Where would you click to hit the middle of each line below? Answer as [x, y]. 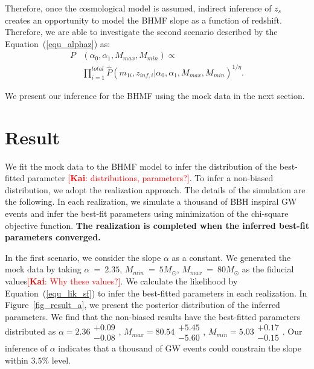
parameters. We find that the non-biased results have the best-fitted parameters [153, 316]
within [17, 360]
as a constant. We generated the [231, 257]
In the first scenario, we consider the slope [83, 257]
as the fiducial [268, 269]
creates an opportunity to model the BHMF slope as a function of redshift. [143, 20]
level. [61, 360]
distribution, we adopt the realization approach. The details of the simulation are [155, 189]
